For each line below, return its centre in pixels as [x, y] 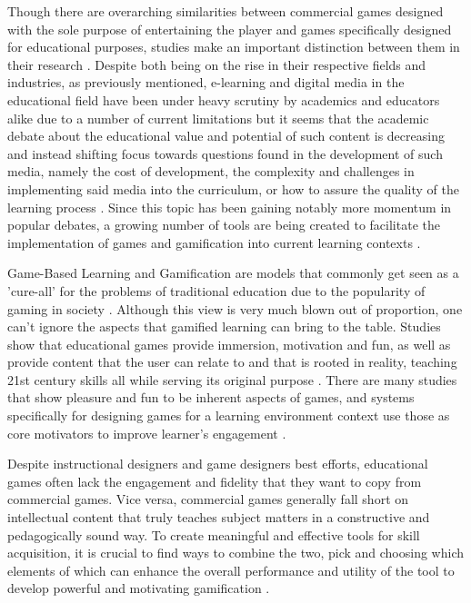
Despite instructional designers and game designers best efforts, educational [218, 464]
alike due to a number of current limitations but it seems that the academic [218, 118]
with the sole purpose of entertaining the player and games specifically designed [230, 29]
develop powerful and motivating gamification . [139, 588]
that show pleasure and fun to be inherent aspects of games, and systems [211, 397]
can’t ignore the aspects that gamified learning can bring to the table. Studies [224, 326]
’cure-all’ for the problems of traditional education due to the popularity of [216, 290]
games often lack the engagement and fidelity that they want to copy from [215, 481]
